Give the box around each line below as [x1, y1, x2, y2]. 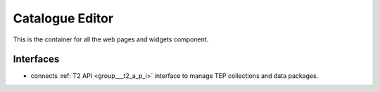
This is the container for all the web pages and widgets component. [13, 35, 209, 44]
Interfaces [13, 53, 60, 65]
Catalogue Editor [13, 11, 114, 26]
